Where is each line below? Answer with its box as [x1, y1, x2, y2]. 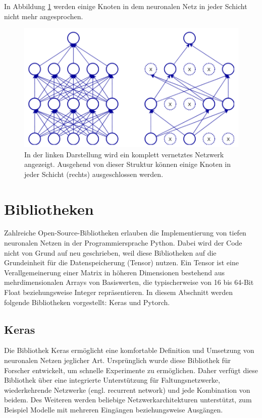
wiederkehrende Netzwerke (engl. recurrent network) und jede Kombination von [4, 384, 250, 395]
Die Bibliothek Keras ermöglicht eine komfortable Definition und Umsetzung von [4, 345, 254, 355]
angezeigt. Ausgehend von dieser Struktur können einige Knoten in [24, 159, 231, 169]
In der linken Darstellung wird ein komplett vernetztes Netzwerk [24, 149, 224, 159]
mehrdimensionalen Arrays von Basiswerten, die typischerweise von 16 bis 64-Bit [4, 277, 254, 287]
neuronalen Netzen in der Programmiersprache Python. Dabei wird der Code [4, 237, 242, 248]
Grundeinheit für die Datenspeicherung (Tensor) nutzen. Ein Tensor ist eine [4, 257, 239, 268]
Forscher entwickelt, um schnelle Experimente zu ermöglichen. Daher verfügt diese [4, 365, 258, 375]
